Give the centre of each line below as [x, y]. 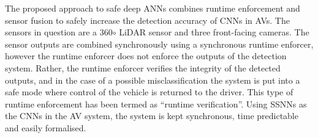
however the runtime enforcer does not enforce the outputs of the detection [146, 56]
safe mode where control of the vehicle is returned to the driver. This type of [149, 92]
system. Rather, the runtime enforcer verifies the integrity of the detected [143, 67]
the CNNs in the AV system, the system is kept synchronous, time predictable [152, 116]
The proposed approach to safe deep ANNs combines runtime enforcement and [153, 8]
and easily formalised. [46, 127]
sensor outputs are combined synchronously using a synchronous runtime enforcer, [159, 44]
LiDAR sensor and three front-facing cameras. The [214, 32]
